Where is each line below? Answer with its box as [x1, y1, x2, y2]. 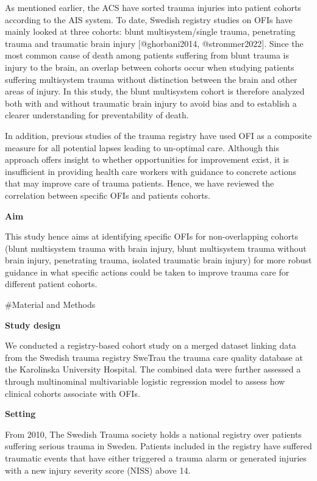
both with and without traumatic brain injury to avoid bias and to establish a [5, 96, 297, 109]
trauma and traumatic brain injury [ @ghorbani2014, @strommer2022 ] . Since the [5, 37, 304, 49]
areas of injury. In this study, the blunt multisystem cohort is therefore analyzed [5, 85, 305, 98]
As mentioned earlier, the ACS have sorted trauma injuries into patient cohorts [5, 1, 301, 13]
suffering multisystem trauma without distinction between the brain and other [5, 73, 297, 85]
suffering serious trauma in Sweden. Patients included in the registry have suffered [5, 440, 312, 452]
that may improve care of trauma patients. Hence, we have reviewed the [5, 177, 274, 190]
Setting [5, 407, 36, 420]
